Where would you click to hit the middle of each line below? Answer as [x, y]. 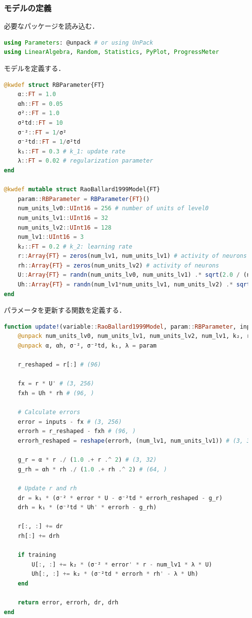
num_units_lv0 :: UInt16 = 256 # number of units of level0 [113, 209]
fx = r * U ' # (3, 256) [56, 384]
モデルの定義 [28, 8]
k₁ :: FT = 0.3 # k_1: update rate [71, 151]
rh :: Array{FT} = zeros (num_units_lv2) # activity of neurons [118, 265]
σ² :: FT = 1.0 [39, 113]
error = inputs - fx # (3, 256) [70, 422]
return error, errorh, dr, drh [68, 603]
